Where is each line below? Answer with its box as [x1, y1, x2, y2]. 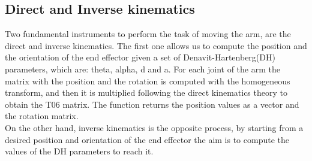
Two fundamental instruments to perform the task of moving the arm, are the [5, 28, 291, 40]
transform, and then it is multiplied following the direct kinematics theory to [5, 86, 287, 99]
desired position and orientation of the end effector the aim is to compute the [5, 133, 289, 145]
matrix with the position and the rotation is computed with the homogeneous [5, 74, 290, 87]
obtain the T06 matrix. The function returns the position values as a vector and [5, 98, 299, 110]
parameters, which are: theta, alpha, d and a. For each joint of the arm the [5, 62, 280, 75]
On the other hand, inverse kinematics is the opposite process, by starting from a [5, 121, 304, 133]
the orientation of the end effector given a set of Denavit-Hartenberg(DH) [5, 51, 275, 63]
